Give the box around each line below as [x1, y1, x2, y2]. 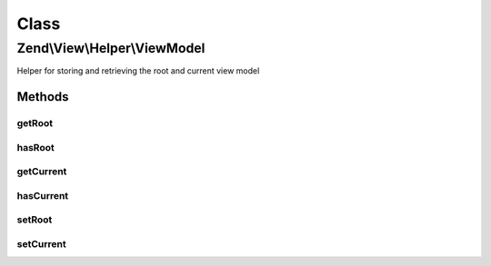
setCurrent [16, 237, 67, 250]
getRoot [16, 117, 54, 130]
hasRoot [16, 141, 55, 153]
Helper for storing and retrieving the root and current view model [16, 65, 260, 76]
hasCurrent [16, 189, 69, 202]
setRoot [16, 213, 53, 226]
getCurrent [16, 165, 67, 178]
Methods [16, 89, 69, 104]
